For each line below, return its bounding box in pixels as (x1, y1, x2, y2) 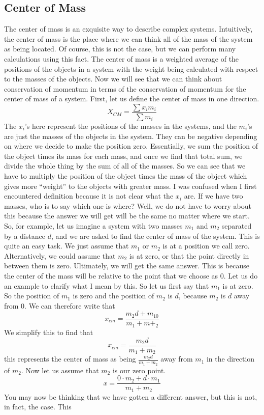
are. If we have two (184, 190, 243, 201)
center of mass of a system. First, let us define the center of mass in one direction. (4, 93, 259, 104)
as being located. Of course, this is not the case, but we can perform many (4, 43, 236, 54)
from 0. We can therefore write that (4, 300, 115, 311)
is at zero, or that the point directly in (129, 250, 249, 261)
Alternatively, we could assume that (4, 250, 116, 261)
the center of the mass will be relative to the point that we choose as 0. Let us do (4, 270, 258, 281)
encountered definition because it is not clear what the (4, 190, 174, 201)
